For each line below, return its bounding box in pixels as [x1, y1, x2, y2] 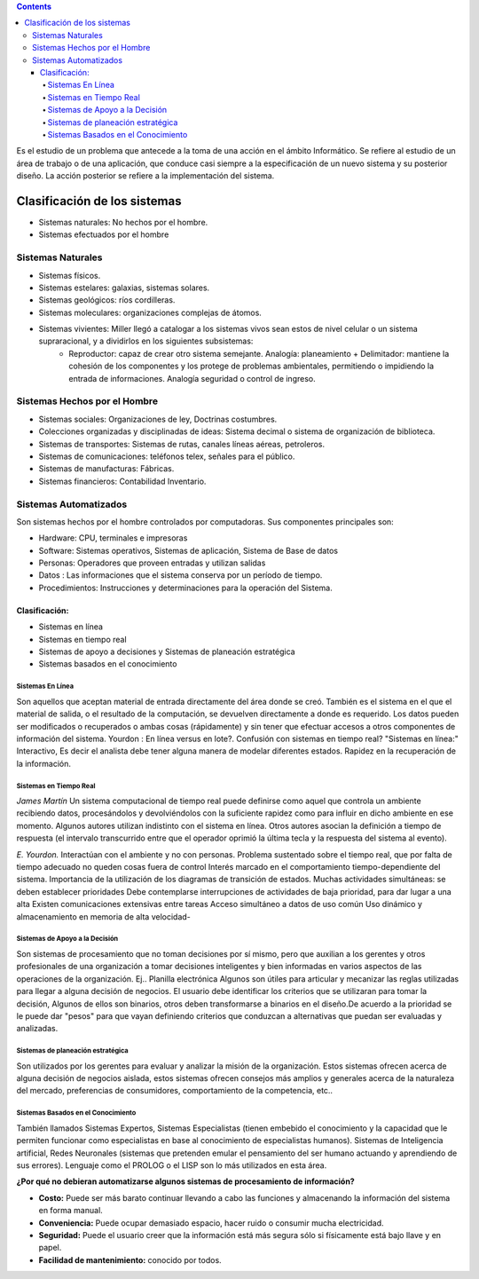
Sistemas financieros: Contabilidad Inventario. [38, 476, 207, 486]
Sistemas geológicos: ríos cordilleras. [38, 295, 176, 305]
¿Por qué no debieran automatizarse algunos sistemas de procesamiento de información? [16, 1176, 355, 1187]
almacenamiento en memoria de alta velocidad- [16, 911, 191, 922]
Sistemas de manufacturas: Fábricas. [38, 463, 175, 474]
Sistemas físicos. [38, 270, 101, 280]
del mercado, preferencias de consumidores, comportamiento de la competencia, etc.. [16, 1086, 333, 1096]
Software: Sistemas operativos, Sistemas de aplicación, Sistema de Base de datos [38, 545, 339, 556]
